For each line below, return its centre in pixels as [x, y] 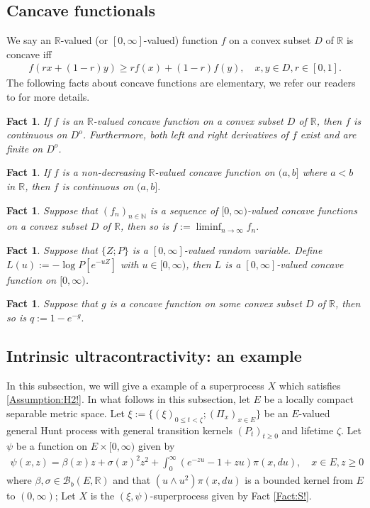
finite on [25, 148]
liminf [208, 227]
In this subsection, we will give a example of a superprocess [135, 385]
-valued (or [84, 40]
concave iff [29, 54]
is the [102, 496]
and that [132, 480]
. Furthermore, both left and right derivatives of [185, 134]
